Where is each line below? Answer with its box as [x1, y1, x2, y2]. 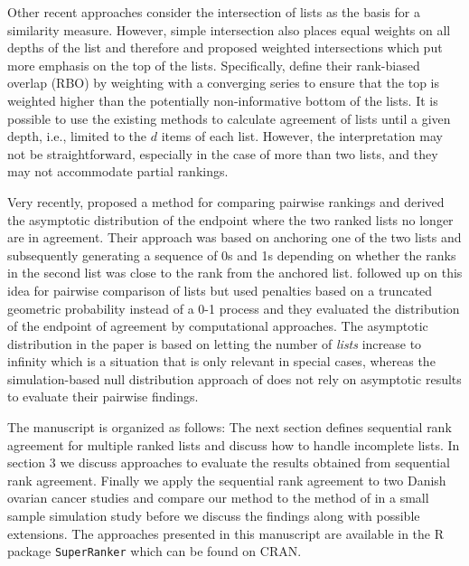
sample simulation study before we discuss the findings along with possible [7, 506, 420, 525]
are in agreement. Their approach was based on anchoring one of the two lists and [7, 228, 462, 247]
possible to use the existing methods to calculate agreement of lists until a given [7, 108, 451, 127]
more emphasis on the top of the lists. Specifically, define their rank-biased [7, 55, 420, 74]
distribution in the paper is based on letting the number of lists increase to [7, 334, 422, 353]
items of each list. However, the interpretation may [161, 127, 443, 146]
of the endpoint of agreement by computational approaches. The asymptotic [7, 316, 428, 335]
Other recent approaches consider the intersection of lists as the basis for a [7, 3, 420, 21]
